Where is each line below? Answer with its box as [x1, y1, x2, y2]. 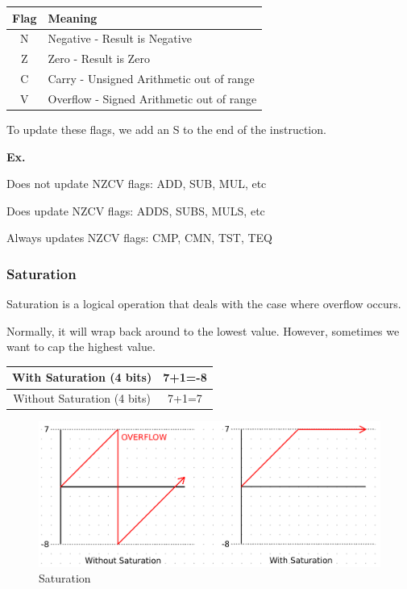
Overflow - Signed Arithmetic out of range [48, 90, 257, 107]
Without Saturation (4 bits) [13, 390, 152, 407]
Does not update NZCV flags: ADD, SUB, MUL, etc [6, 175, 267, 192]
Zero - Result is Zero [48, 50, 150, 67]
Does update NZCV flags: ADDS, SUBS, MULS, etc [6, 202, 265, 219]
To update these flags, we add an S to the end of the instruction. [6, 120, 326, 137]
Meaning [48, 9, 98, 26]
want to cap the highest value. [6, 338, 156, 355]
